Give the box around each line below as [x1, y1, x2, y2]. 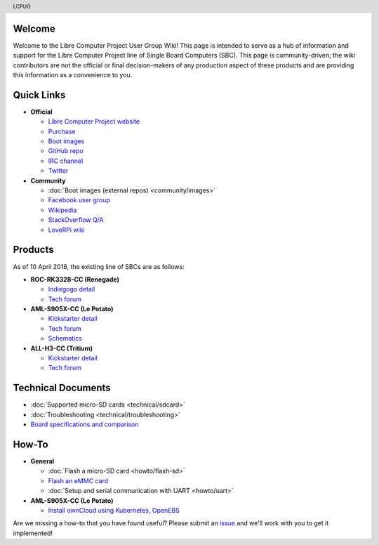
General [30, 457, 55, 466]
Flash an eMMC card [48, 476, 109, 485]
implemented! [13, 529, 53, 537]
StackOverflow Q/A [48, 216, 104, 224]
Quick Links [13, 88, 66, 101]
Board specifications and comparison [30, 420, 139, 428]
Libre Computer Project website [48, 117, 140, 126]
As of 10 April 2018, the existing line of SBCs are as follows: [13, 262, 185, 270]
